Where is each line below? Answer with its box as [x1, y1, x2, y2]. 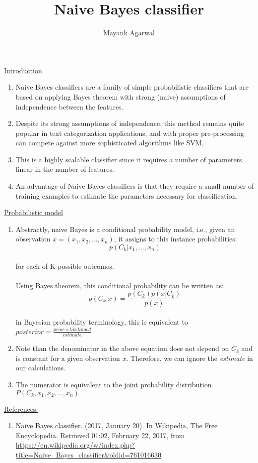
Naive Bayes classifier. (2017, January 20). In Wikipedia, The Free [15, 420, 218, 431]
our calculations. [15, 362, 66, 373]
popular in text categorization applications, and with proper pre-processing [15, 127, 244, 138]
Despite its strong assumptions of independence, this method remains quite [15, 118, 244, 128]
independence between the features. [15, 101, 124, 112]
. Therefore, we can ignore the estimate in [126, 352, 253, 363]
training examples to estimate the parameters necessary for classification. [15, 190, 238, 201]
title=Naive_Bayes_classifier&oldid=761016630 [15, 450, 162, 460]
